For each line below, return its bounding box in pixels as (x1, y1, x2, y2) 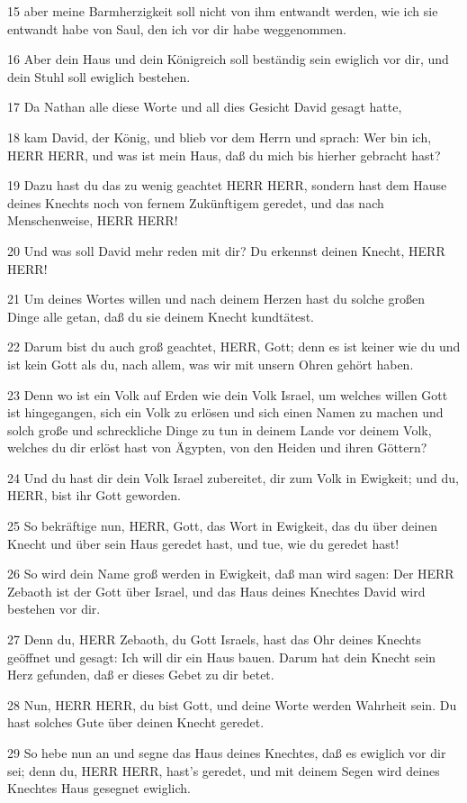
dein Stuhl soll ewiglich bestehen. (7, 67, 191, 86)
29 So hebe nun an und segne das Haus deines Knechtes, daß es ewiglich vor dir (7, 744, 446, 762)
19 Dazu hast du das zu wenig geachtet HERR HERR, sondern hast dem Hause (7, 176, 447, 195)
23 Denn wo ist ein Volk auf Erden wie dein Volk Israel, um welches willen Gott (7, 385, 448, 404)
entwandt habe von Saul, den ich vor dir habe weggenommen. (7, 19, 346, 38)
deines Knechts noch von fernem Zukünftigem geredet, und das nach (7, 193, 384, 212)
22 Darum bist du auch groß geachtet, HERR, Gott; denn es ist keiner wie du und (7, 337, 461, 356)
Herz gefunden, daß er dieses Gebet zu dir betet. (7, 665, 274, 684)
